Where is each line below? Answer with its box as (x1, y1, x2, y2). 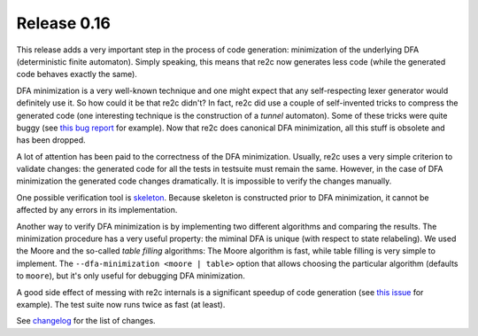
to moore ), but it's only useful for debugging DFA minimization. (16, 270, 245, 281)
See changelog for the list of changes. (16, 316, 156, 326)
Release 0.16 (16, 13, 111, 33)
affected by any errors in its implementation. (16, 205, 178, 215)
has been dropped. (16, 135, 86, 145)
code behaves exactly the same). (16, 69, 137, 80)
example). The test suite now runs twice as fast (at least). (16, 299, 226, 309)
